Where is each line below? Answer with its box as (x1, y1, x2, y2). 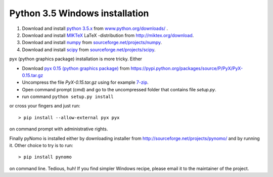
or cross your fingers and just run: (9, 103, 80, 109)
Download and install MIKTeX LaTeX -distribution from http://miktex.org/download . (22, 32, 194, 38)
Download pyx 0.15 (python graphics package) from (22, 65, 130, 71)
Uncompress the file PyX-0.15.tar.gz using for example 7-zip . (22, 79, 149, 86)
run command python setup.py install (22, 94, 114, 100)
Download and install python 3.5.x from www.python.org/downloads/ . (22, 25, 168, 31)
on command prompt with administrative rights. (9, 126, 108, 132)
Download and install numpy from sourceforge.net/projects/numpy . (22, 40, 162, 46)
